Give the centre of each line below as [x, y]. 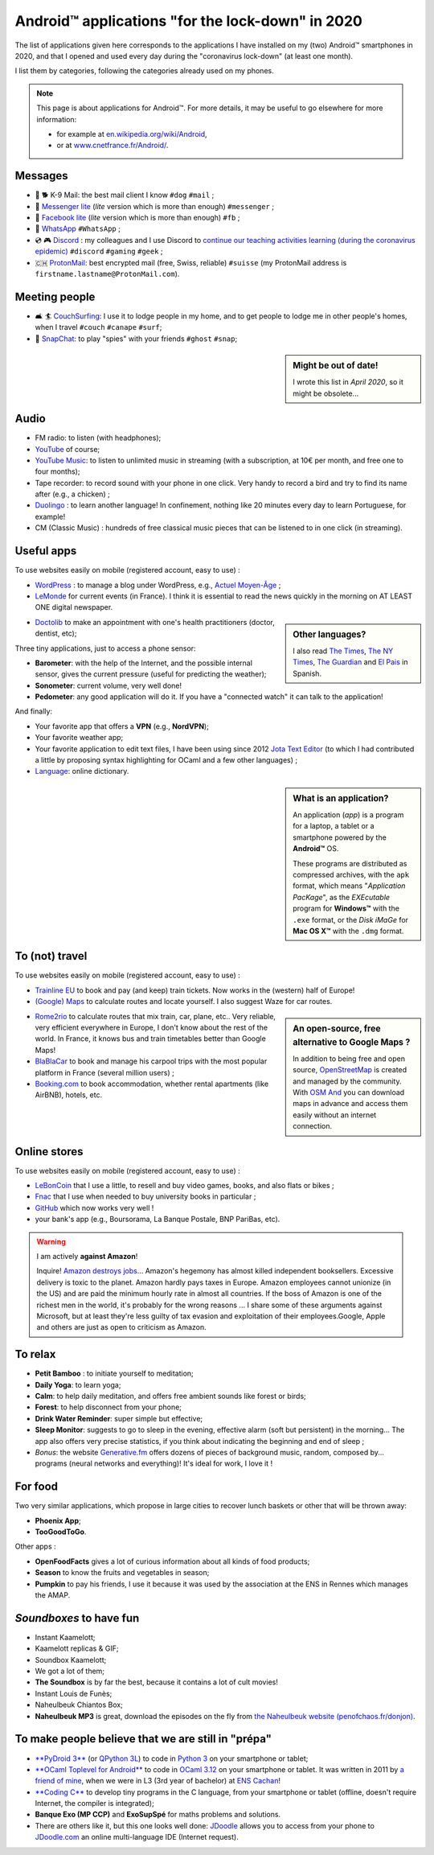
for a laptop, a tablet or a [334, 826]
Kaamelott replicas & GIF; [77, 1648]
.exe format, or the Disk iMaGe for [351, 919]
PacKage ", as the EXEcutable [341, 897]
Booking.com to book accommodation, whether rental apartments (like [152, 1084]
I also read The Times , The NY [343, 651]
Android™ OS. [316, 849]
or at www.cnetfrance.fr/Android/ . [113, 146]
